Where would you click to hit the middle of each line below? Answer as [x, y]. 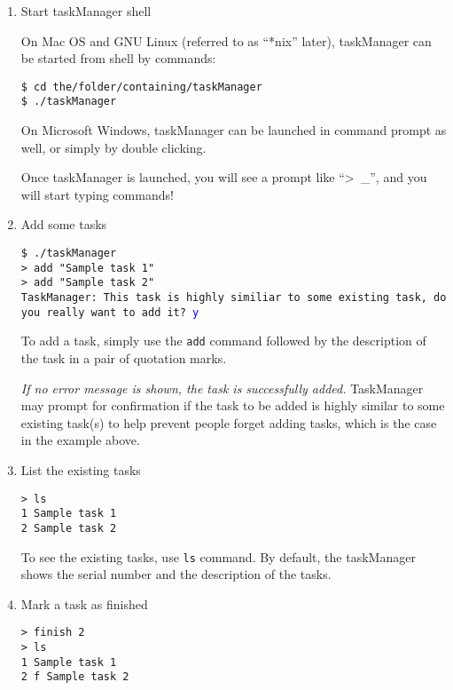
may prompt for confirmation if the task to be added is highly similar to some [233, 405]
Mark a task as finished [84, 603]
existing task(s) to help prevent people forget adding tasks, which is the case [229, 422]
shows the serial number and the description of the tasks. [176, 574]
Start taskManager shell [86, 11]
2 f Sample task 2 [75, 677]
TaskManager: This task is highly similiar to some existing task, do [234, 298]
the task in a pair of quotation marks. [124, 358]
